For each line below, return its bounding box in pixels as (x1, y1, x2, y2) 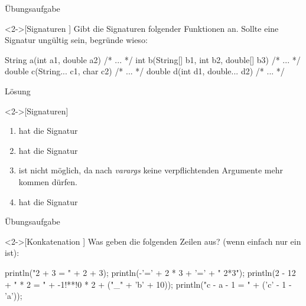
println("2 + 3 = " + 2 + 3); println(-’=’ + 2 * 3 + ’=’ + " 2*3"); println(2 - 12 (5, 266, 296, 278)
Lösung (5, 84, 31, 97)
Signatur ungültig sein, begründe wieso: (5, 34, 148, 46)
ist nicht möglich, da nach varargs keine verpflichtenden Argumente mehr (18, 164, 283, 176)
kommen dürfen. (18, 175, 78, 187)
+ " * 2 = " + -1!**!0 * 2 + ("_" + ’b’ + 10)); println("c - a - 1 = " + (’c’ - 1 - (5, 278, 292, 290)
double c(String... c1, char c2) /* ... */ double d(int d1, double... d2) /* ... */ (5, 65, 285, 77)
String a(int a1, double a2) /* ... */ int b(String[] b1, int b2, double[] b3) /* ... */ (5, 53, 301, 65)
